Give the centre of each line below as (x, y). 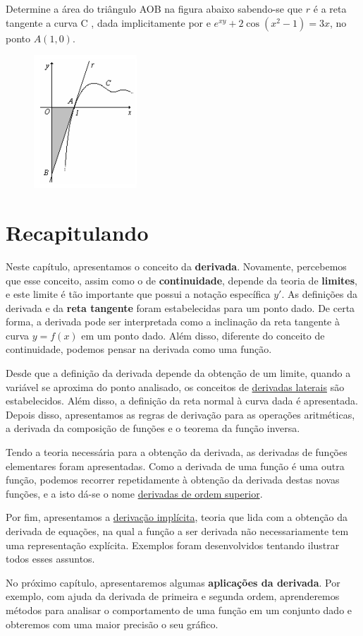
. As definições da (319, 294)
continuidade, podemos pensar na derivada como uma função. (139, 349)
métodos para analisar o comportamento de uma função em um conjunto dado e (179, 610)
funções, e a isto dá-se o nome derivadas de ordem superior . (134, 493)
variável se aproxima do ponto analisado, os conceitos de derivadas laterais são (175, 386)
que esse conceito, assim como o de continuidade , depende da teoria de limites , (181, 280)
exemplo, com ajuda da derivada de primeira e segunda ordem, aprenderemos (173, 596)
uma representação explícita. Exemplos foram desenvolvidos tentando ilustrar (173, 545)
